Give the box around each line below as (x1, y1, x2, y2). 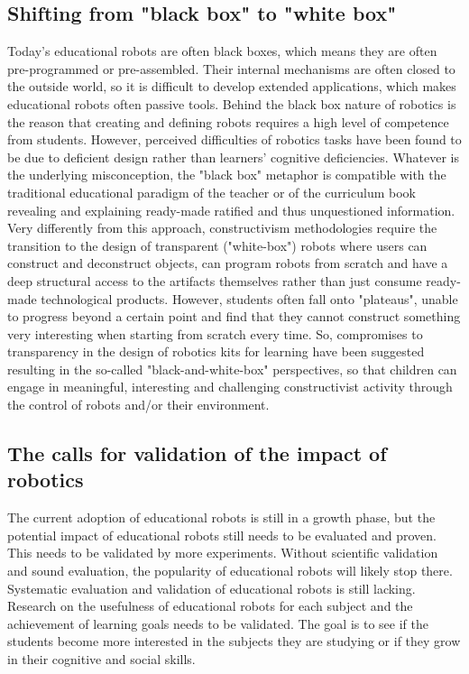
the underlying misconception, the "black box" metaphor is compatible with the (7, 165, 446, 184)
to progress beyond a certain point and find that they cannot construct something (7, 307, 461, 326)
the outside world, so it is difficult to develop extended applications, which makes (7, 77, 456, 96)
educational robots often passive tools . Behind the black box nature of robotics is (7, 94, 456, 113)
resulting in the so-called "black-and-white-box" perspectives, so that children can (7, 359, 457, 378)
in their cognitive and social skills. (7, 650, 196, 669)
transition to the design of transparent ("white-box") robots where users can (7, 235, 428, 254)
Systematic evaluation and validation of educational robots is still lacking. (7, 578, 416, 597)
